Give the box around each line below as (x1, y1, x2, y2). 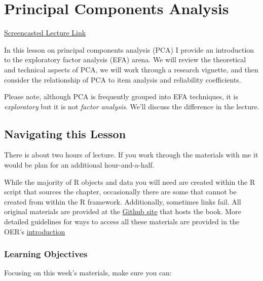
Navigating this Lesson (4, 126, 126, 141)
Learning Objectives (4, 248, 88, 260)
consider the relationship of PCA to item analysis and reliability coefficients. (4, 74, 241, 85)
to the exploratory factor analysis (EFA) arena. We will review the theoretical (4, 54, 246, 65)
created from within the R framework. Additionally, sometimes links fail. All (4, 196, 241, 207)
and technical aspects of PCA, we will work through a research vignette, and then (4, 64, 258, 74)
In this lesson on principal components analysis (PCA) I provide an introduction (4, 44, 254, 55)
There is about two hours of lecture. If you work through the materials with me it (4, 149, 258, 160)
